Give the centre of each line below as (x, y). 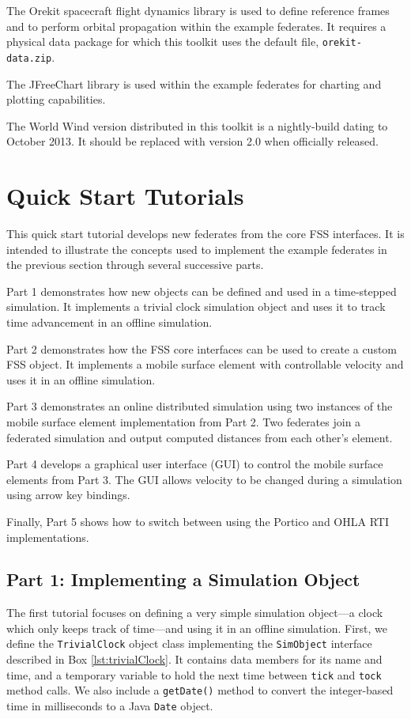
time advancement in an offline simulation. (109, 322)
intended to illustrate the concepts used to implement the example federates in (197, 249)
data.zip (29, 58)
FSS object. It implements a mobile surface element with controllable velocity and (205, 364)
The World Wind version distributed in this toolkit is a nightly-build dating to (197, 125)
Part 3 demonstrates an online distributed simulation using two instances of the (200, 406)
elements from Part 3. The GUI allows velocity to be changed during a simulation (204, 479)
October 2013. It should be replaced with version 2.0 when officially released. (192, 141)
